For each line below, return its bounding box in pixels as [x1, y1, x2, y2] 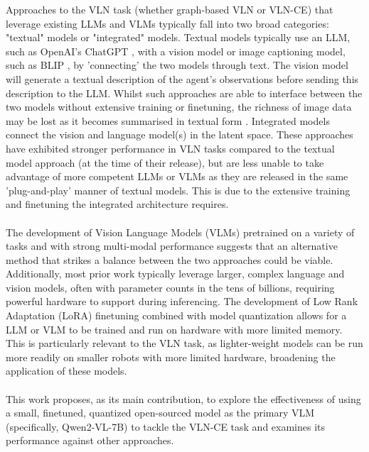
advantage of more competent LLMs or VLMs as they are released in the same [6, 169, 348, 184]
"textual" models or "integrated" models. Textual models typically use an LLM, [6, 30, 351, 45]
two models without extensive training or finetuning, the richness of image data [6, 99, 352, 114]
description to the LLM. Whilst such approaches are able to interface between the [6, 85, 363, 100]
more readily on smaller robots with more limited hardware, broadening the [6, 349, 336, 364]
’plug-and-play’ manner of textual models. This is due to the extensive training [6, 182, 351, 197]
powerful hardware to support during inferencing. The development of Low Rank [6, 294, 358, 309]
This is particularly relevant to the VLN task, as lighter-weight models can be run [6, 336, 363, 351]
